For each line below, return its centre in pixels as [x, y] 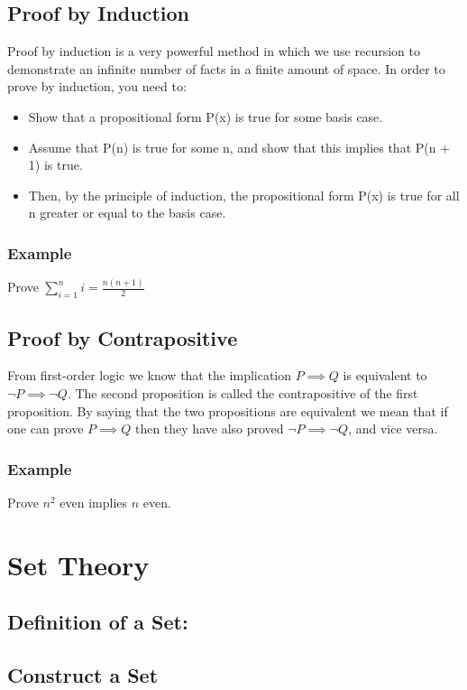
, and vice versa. [393, 429]
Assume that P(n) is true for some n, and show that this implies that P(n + [239, 147]
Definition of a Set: [98, 622]
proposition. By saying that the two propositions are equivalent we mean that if [228, 410]
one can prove [46, 429]
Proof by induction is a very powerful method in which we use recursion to [214, 51]
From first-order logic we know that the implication [150, 375]
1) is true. [55, 165]
